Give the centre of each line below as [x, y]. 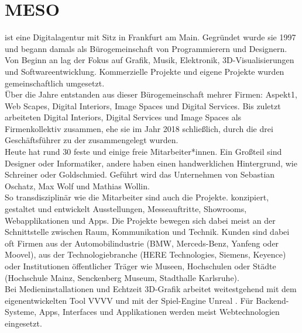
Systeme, [21, 312]
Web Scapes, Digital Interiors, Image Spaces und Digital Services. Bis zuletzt [143, 105]
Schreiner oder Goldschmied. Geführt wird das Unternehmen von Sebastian [140, 174]
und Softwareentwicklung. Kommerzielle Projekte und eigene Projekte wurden [145, 71]
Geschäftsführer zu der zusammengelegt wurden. [92, 140]
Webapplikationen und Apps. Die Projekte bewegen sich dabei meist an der [140, 220]
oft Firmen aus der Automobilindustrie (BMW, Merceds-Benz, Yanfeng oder [142, 243]
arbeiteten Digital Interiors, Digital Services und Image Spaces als [123, 117]
